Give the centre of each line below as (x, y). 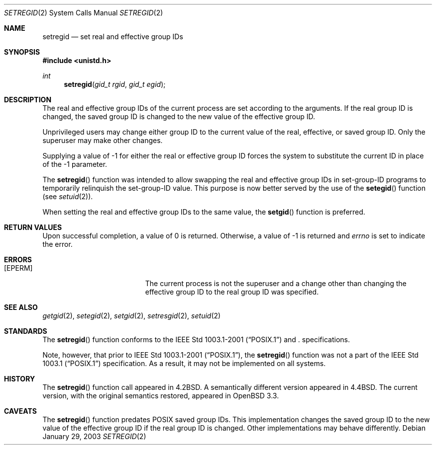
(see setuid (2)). (68, 196)
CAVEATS (20, 411)
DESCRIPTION (28, 100)
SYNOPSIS (22, 52)
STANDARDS (26, 331)
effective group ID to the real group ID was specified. (232, 292)
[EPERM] (18, 268)
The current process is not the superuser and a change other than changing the (276, 283)
